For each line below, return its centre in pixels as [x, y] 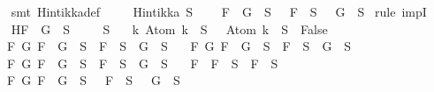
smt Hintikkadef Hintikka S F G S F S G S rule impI [219, 11]
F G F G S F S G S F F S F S [142, 63]
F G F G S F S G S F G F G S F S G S [179, 46]
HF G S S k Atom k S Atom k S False [169, 28]
